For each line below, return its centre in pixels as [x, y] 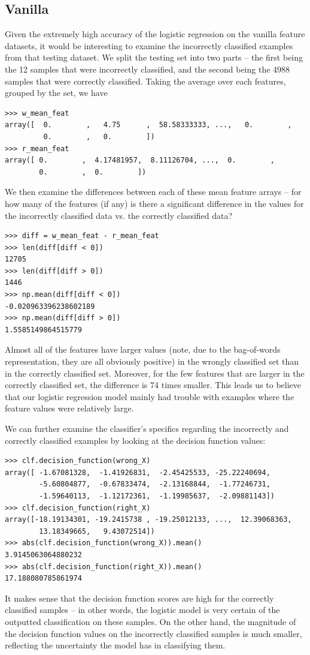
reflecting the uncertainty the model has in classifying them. [115, 645]
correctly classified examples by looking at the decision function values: [135, 440]
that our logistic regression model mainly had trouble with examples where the [150, 396]
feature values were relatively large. [69, 408]
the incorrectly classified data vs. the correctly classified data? [119, 215]
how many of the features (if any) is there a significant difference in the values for [154, 203]
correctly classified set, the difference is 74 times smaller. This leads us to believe [153, 385]
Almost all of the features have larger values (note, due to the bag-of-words [143, 349]
